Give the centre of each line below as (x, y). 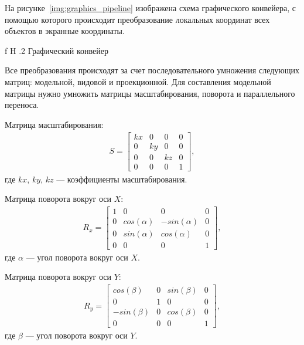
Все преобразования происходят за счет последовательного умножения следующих (152, 70)
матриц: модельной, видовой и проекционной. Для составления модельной (138, 81)
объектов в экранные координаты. (65, 31)
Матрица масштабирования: (54, 124)
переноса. (22, 105)
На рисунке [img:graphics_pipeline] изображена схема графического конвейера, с (150, 8)
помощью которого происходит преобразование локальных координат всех (137, 19)
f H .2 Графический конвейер (57, 50)
